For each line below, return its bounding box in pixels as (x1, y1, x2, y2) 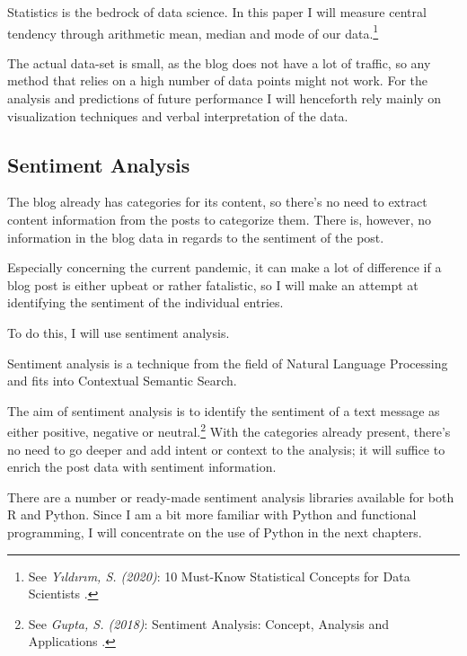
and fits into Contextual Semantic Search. (7, 371, 237, 390)
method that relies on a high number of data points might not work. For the (7, 71, 427, 90)
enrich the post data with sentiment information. (7, 457, 277, 476)
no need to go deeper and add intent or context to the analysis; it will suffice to (7, 439, 445, 458)
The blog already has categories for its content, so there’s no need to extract (7, 192, 427, 211)
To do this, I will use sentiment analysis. (7, 323, 230, 341)
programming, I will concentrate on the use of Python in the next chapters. (7, 522, 422, 541)
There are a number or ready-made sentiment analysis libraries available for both (7, 487, 454, 506)
